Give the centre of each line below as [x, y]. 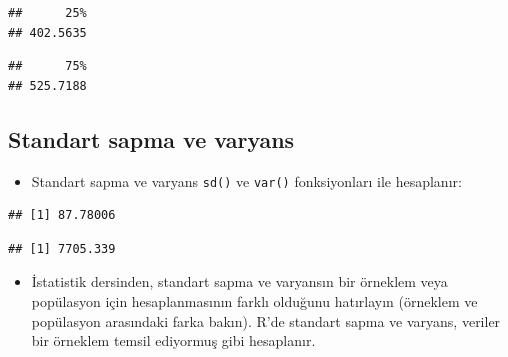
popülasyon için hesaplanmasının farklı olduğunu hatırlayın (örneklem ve [254, 301]
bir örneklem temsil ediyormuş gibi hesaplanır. [173, 340]
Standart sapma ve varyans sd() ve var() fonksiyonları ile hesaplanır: [246, 180]
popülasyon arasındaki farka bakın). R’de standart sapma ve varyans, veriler [266, 320]
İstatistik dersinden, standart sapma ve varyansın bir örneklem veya [239, 281]
